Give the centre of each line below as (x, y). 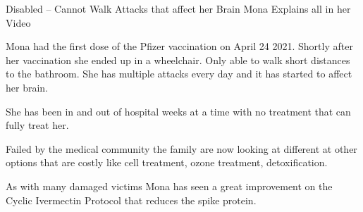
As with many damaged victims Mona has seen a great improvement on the (169, 186)
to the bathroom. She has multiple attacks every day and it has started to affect (179, 74)
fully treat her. (37, 125)
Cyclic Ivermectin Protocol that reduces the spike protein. (131, 200)
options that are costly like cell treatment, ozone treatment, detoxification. (167, 162)
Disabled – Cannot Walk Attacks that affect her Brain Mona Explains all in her (178, 8)
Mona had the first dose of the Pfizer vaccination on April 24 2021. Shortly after (179, 46)
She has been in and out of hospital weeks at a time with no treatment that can (178, 111)
